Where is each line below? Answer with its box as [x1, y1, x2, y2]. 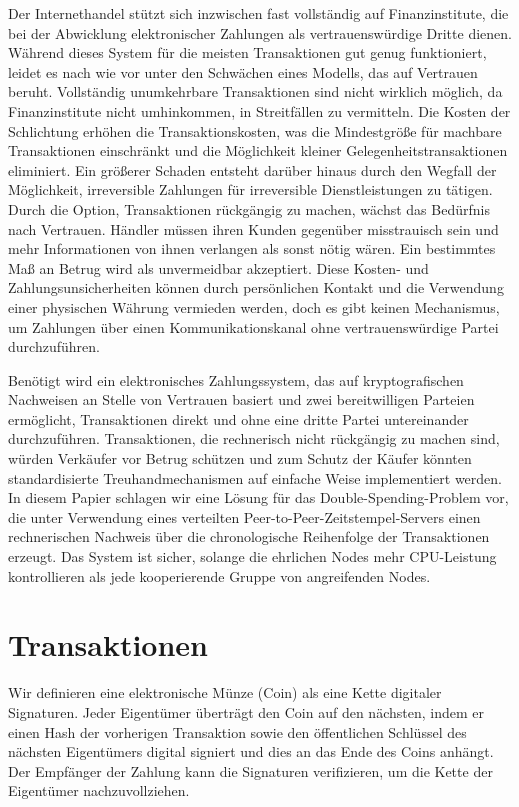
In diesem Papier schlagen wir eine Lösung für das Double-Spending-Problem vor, [8, 487, 509, 508]
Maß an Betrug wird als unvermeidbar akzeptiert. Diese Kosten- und [8, 257, 429, 278]
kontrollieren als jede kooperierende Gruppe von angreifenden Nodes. [8, 565, 431, 586]
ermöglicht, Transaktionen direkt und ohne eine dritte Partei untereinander [8, 408, 469, 429]
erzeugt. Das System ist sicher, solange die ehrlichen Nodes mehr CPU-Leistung [8, 546, 497, 567]
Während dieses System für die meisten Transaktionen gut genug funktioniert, [8, 42, 487, 63]
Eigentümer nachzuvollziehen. [8, 780, 190, 801]
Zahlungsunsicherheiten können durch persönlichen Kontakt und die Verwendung [8, 277, 504, 298]
